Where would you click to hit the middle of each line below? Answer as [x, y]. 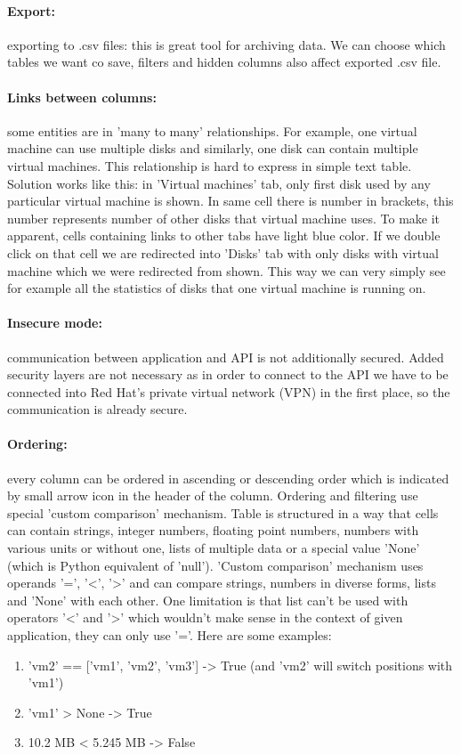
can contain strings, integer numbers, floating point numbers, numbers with [213, 530]
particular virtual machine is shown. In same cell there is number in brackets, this [230, 201]
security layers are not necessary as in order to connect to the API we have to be [228, 374]
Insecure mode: [55, 323]
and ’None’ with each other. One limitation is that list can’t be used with [208, 600]
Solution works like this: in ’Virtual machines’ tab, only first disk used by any [219, 183]
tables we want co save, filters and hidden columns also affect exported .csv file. [224, 62]
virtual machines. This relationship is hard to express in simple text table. [210, 165]
